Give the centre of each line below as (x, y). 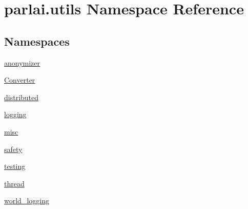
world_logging (27, 201)
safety (13, 149)
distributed (22, 97)
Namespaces (37, 41)
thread (14, 183)
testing (15, 166)
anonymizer (22, 62)
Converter (20, 80)
